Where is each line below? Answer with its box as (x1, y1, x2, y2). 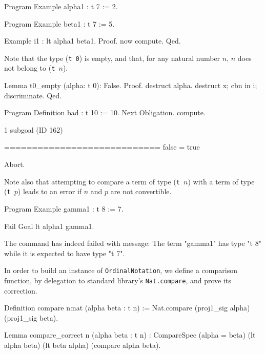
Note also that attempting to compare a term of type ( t (4, 176, 180, 186)
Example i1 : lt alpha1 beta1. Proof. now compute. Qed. (4, 35, 181, 46)
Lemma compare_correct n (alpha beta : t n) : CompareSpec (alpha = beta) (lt (4, 329, 256, 340)
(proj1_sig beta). (4, 312, 58, 323)
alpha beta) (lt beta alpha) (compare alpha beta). (4, 340, 161, 350)
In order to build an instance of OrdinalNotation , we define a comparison (4, 265, 237, 276)
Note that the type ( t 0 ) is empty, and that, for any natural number (4, 52, 220, 63)
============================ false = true (4, 141, 200, 152)
